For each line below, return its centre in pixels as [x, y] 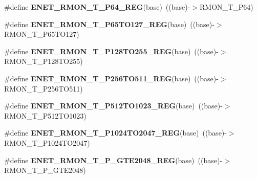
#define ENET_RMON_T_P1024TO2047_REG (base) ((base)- [115, 133]
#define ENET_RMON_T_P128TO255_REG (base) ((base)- [111, 51]
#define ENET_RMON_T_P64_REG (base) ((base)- [97, 7]
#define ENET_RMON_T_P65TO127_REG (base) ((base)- [109, 24]
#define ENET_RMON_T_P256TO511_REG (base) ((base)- [111, 78]
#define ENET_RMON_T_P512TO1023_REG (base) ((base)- [113, 106]
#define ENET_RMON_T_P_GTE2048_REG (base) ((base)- [113, 160]
